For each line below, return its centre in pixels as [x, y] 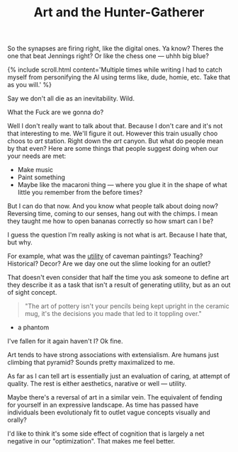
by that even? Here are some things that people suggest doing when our [113, 149]
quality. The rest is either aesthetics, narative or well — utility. [97, 384]
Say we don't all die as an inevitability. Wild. [71, 98]
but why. [20, 242]
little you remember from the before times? [80, 193]
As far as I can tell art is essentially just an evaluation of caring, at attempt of [119, 376]
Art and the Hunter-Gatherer [119, 12]
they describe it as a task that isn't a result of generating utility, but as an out [119, 285]
